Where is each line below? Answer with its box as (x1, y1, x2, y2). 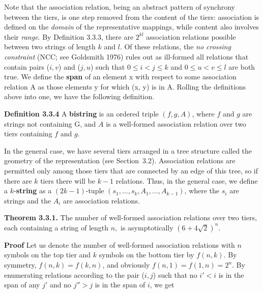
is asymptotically (121, 222, 173, 232)
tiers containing (4, 128, 52, 139)
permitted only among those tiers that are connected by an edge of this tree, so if (4, 165, 258, 175)
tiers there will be (40, 175, 96, 186)
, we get (150, 279, 174, 290)
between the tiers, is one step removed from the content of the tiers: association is (4, 11, 259, 22)
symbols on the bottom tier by (99, 249, 194, 260)
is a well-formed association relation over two (106, 118, 246, 129)
